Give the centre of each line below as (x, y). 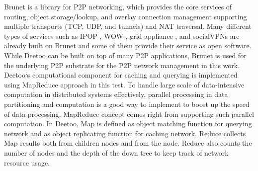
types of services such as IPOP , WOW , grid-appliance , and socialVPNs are (122, 36)
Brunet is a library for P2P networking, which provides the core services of (118, 6)
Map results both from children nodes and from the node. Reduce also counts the (128, 143)
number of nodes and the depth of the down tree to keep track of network (116, 152)
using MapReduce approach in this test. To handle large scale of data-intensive (124, 84)
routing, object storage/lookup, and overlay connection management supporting (126, 16)
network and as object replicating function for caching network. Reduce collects (125, 133)
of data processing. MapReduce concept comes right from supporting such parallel (129, 114)
